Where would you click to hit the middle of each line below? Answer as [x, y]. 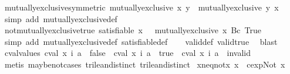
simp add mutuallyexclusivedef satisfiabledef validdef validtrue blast [141, 41]
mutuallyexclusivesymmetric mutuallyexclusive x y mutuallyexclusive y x [141, 7]
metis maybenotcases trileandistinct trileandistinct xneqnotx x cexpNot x [145, 64]
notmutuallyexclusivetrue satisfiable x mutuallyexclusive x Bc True [133, 30]
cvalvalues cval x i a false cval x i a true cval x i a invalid [128, 53]
